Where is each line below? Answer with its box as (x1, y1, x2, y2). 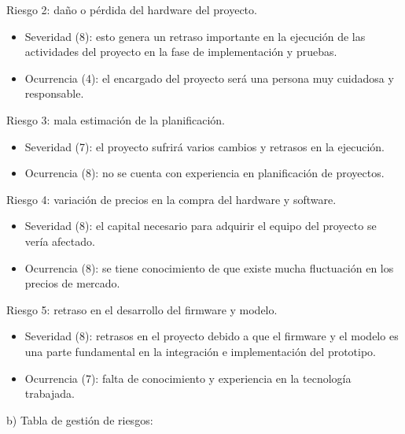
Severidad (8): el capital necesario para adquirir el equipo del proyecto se (24, 217, 377, 234)
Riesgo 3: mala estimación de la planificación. (6, 111, 225, 128)
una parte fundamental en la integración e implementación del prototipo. (24, 343, 377, 359)
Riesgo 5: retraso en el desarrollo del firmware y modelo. (6, 301, 278, 317)
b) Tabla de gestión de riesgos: (6, 411, 153, 428)
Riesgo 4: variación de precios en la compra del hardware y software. (6, 191, 337, 207)
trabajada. (24, 385, 75, 402)
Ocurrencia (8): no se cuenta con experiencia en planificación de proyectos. (24, 165, 385, 181)
